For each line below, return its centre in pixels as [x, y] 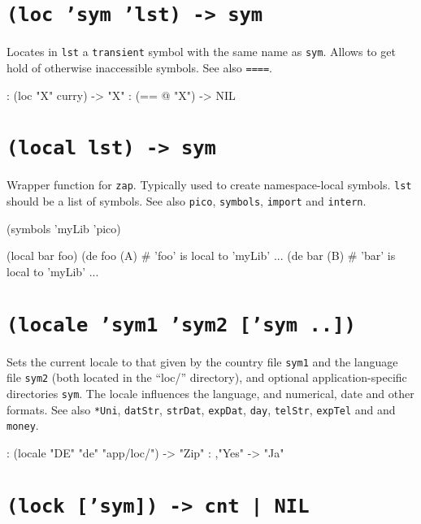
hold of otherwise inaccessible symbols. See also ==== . [140, 67]
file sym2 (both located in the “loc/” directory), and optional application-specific [207, 377]
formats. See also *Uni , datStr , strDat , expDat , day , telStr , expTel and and [201, 409]
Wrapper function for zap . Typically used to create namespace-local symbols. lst [209, 185]
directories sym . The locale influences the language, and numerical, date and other [210, 394]
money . [23, 425]
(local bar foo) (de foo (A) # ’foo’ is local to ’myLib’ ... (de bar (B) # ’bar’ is [201, 256]
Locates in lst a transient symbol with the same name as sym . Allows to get [201, 52]
